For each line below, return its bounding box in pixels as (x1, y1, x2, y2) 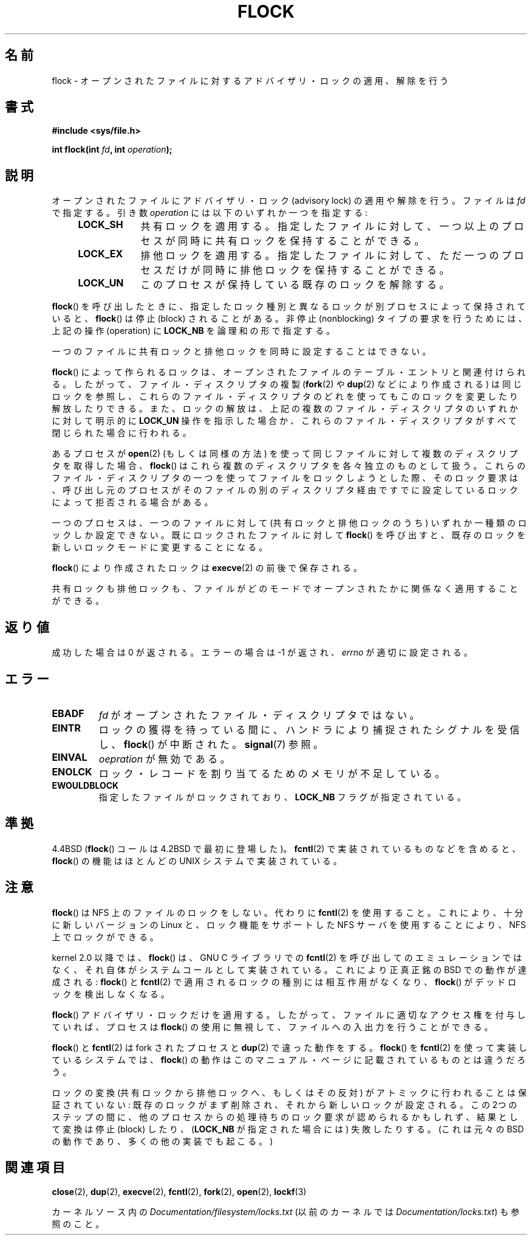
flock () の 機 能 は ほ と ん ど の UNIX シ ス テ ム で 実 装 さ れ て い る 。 (52, 855, 342, 866)
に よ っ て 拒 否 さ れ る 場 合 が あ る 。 (52, 497, 213, 508)
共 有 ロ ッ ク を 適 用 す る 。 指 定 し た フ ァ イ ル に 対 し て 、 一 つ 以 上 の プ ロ (140, 220, 524, 233)
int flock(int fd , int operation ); (52, 144, 172, 155)
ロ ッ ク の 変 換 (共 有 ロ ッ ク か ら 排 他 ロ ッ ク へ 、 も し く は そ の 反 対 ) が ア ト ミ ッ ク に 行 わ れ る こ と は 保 (52, 1087, 527, 1098)
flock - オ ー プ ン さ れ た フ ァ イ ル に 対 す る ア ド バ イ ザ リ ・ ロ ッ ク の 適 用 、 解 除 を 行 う (52, 75, 449, 86)
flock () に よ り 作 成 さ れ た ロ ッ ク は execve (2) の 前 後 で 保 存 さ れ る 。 (52, 563, 362, 573)
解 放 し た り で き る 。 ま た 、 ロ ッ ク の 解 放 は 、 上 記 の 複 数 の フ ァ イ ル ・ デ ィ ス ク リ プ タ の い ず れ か (52, 403, 518, 414)
